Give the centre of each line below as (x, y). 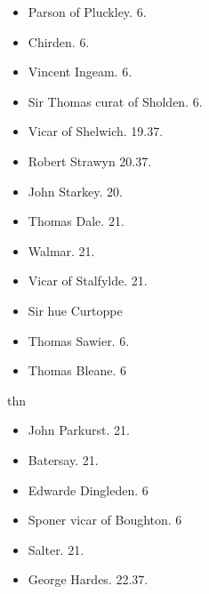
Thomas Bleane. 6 (77, 370)
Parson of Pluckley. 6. (87, 12)
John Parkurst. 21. (79, 430)
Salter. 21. (56, 549)
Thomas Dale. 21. (76, 221)
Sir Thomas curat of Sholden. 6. (115, 101)
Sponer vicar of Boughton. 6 (105, 520)
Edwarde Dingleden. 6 (88, 490)
